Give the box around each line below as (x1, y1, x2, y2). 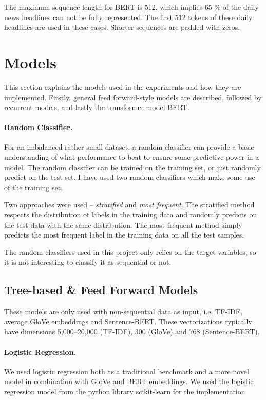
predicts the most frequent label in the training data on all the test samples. (4, 229, 244, 240)
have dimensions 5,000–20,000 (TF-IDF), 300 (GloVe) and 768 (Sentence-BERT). (4, 326, 260, 337)
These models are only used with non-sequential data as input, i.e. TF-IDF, (4, 306, 242, 317)
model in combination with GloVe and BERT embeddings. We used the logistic (4, 376, 254, 387)
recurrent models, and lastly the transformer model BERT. (4, 102, 189, 113)
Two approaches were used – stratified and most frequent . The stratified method (4, 199, 255, 210)
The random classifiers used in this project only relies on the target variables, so (4, 246, 256, 257)
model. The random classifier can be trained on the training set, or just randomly (4, 161, 261, 172)
